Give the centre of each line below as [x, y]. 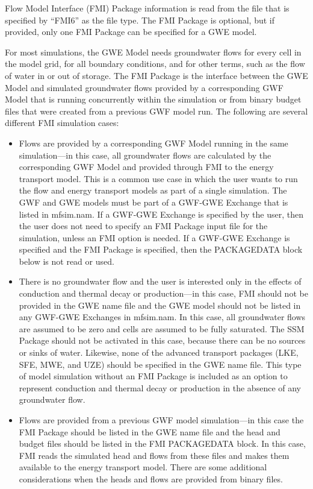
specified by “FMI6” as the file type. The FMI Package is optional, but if [140, 20]
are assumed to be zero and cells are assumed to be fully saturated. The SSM [162, 328]
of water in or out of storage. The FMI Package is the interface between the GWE [156, 75]
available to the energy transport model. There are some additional [143, 467]
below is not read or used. [67, 261]
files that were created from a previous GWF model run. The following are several [156, 111]
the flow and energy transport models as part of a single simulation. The [153, 190]
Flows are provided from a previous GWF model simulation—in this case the [161, 420]
